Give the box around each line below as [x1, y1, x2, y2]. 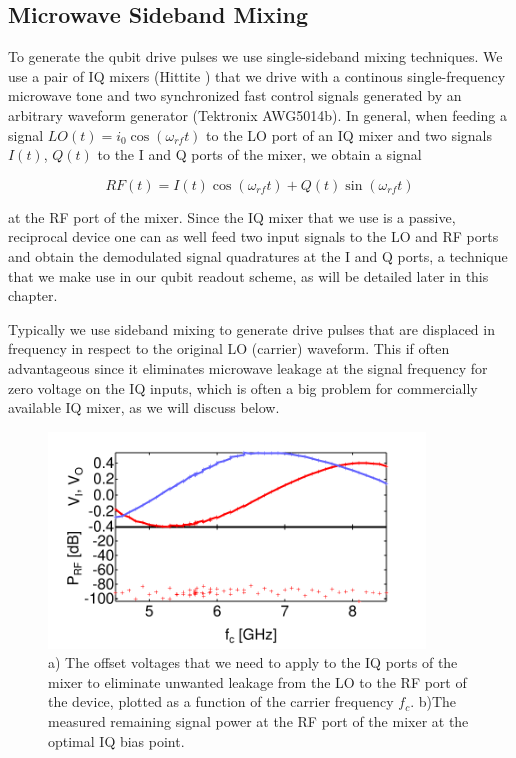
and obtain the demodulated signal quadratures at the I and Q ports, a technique [8, 245, 508, 266]
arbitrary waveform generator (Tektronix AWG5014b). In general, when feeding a [8, 104, 507, 125]
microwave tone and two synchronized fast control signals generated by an [8, 85, 462, 106]
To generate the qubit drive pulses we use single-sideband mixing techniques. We [8, 46, 503, 67]
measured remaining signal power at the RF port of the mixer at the [48, 710, 469, 731]
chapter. [8, 285, 58, 306]
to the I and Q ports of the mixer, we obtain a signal [97, 144, 422, 165]
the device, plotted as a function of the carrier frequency [48, 691, 394, 712]
